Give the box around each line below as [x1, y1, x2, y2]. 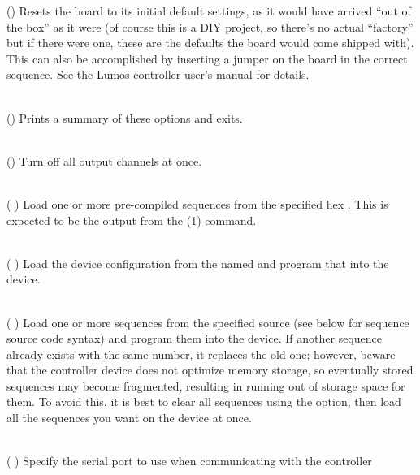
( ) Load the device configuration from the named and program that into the [6, 254, 389, 271]
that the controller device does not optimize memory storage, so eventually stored [6, 361, 414, 378]
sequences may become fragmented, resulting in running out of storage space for [6, 377, 405, 394]
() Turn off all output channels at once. [6, 152, 202, 169]
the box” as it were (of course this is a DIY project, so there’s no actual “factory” [6, 18, 414, 35]
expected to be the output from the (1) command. [6, 211, 257, 228]
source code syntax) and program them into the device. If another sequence [6, 330, 382, 347]
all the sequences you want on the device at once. [6, 409, 252, 426]
